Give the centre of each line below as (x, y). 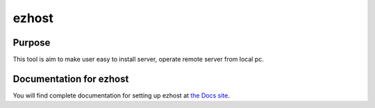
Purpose (32, 43)
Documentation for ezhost (71, 79)
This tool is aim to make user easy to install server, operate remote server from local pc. (138, 60)
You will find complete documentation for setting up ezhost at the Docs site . (122, 95)
